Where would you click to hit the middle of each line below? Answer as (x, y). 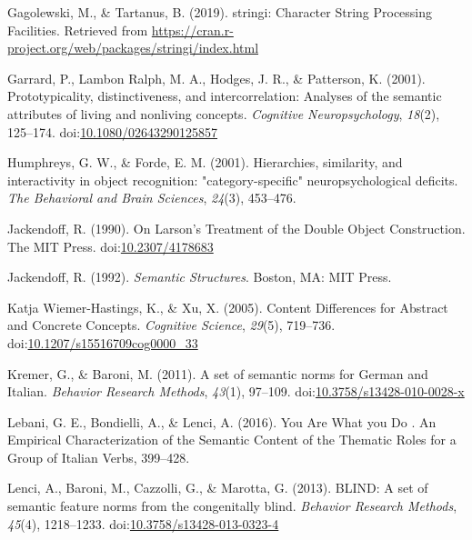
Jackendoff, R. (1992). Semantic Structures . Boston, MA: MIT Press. (200, 277)
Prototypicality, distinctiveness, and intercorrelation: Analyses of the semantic (225, 96)
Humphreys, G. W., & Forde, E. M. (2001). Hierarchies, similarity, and (205, 162)
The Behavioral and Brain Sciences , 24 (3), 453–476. (152, 198)
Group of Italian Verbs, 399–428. (99, 457)
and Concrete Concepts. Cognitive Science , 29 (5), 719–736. (171, 325)
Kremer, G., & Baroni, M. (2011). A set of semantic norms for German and (218, 373)
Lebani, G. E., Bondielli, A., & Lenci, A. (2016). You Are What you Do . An (222, 421)
